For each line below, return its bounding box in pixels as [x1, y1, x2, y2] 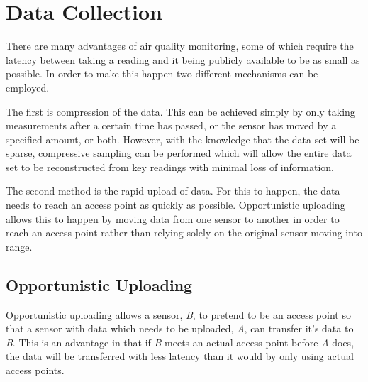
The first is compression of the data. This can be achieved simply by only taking [6, 104, 355, 119]
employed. [6, 80, 50, 94]
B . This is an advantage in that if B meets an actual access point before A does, [6, 334, 355, 349]
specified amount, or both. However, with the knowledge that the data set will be [6, 131, 359, 146]
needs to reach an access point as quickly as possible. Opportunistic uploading [6, 197, 345, 212]
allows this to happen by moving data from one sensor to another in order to [6, 211, 340, 226]
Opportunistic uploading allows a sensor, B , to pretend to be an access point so [6, 307, 351, 322]
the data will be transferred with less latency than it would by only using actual [6, 349, 354, 364]
